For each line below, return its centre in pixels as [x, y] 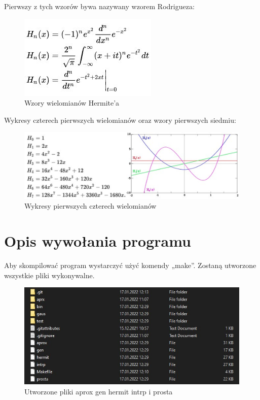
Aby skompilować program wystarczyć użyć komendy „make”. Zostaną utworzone [130, 265]
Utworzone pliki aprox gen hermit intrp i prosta [99, 391]
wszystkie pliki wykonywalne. [49, 275]
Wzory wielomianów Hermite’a [72, 103]
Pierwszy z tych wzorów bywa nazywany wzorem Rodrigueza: [99, 6]
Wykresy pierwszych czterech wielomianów [90, 206]
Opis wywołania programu [98, 241]
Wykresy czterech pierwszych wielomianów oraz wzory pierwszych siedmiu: [120, 120]
